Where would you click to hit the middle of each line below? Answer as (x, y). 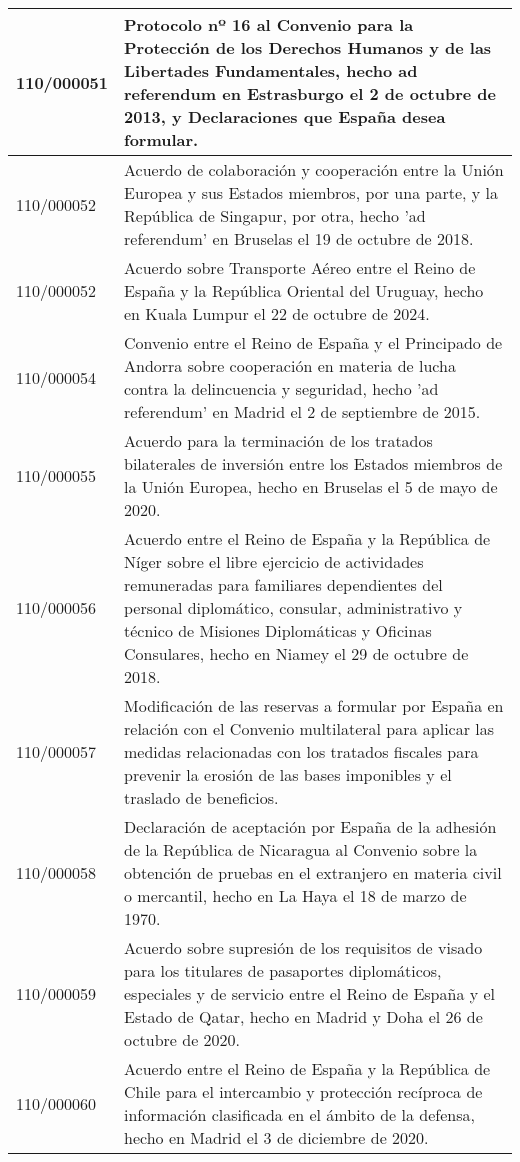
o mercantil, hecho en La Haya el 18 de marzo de (295, 895)
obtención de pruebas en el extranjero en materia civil (313, 872)
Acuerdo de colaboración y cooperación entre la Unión (314, 169)
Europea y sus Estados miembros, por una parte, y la (311, 192)
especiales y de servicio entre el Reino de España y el (310, 993)
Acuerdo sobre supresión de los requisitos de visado (303, 947)
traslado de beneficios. (201, 797)
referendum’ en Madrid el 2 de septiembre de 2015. (302, 411)
